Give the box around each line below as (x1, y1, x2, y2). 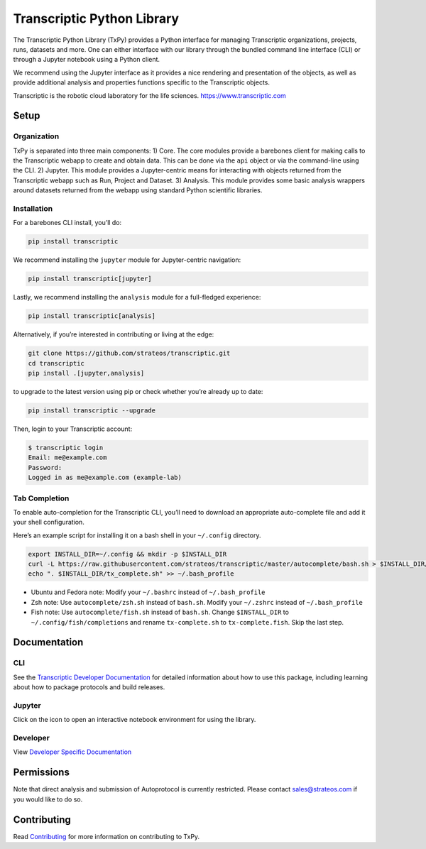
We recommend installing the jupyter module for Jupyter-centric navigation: (13, 256, 241, 264)
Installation (13, 203, 53, 213)
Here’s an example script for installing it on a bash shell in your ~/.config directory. (13, 531, 261, 539)
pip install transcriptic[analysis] (28, 312, 156, 320)
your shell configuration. (13, 518, 84, 527)
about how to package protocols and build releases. (13, 683, 165, 691)
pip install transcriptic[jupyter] (28, 275, 152, 283)
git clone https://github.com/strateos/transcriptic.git (28, 349, 231, 358)
